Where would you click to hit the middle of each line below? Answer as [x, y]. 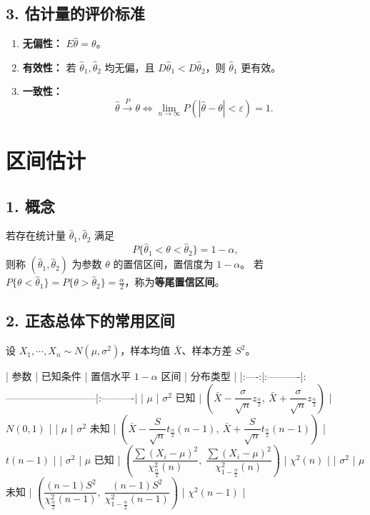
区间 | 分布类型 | [199, 376]
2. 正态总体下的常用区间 [90, 320]
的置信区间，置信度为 [163, 264]
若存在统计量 [36, 235]
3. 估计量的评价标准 [75, 13]
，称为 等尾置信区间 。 [175, 282]
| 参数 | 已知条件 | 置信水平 [68, 376]
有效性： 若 [49, 67]
